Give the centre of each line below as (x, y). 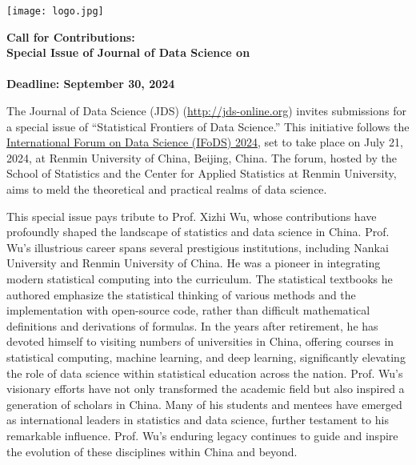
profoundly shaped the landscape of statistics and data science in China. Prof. (198, 232)
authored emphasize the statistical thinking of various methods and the (181, 294)
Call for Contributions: (71, 36)
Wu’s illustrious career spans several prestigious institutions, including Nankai (198, 247)
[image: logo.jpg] (55, 11)
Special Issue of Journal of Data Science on (128, 52)
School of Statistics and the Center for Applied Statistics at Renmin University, (202, 173)
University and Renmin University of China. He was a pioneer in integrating (194, 263)
